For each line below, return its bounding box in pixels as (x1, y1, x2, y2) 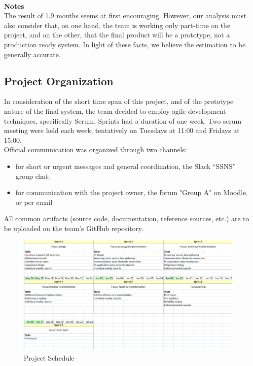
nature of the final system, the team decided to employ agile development (4, 105, 226, 116)
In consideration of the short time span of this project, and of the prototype (4, 96, 234, 106)
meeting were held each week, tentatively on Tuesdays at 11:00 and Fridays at (4, 125, 240, 135)
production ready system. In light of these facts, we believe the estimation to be (4, 39, 246, 49)
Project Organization (4, 73, 113, 88)
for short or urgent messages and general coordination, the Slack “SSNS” (15, 161, 236, 171)
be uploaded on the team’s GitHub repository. (4, 223, 144, 233)
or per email (15, 197, 53, 207)
